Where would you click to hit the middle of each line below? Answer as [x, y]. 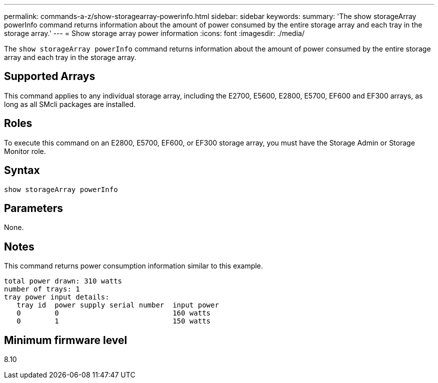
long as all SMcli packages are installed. [70, 104]
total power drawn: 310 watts [63, 281]
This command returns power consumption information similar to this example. [133, 266]
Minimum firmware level [66, 340]
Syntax [22, 170]
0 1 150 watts [114, 321]
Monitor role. [25, 151]
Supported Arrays [50, 76]
